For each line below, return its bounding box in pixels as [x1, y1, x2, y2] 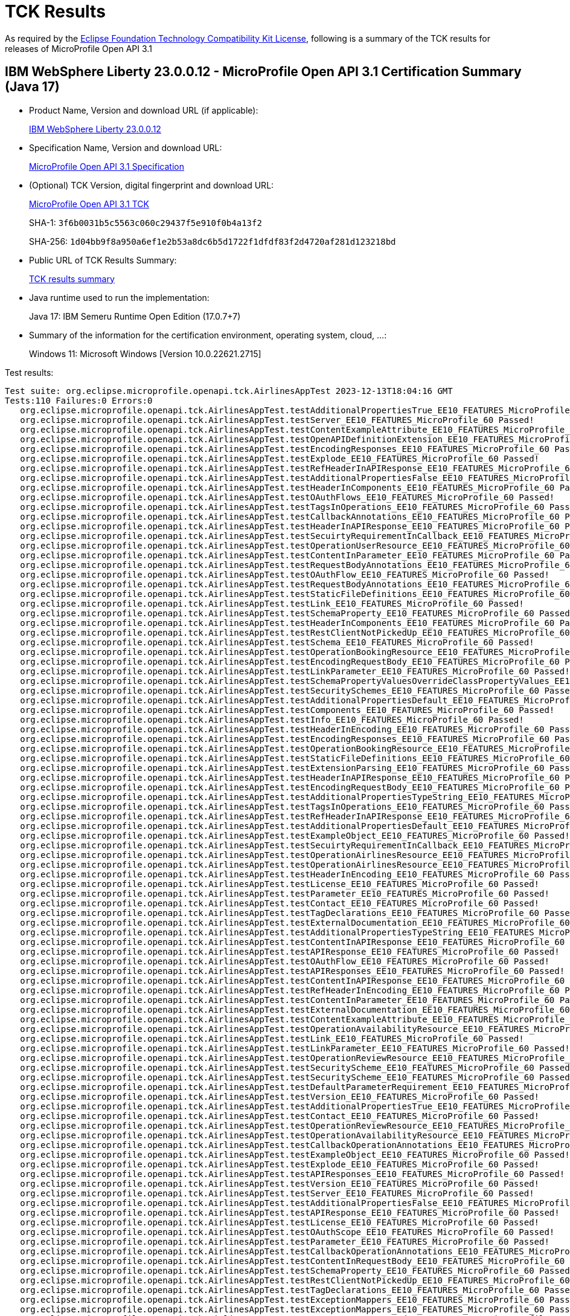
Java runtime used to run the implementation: [29, 292, 210, 303]
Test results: [5, 367, 54, 378]
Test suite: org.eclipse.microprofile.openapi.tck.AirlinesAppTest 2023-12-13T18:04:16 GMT [5, 385, 453, 396]
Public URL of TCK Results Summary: [29, 254, 177, 265]
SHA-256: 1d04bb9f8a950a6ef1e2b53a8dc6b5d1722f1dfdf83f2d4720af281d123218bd [29, 236, 396, 247]
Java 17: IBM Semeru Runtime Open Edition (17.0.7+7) [29, 311, 241, 321]
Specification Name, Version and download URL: [29, 142, 222, 153]
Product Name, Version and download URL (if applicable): [29, 105, 258, 115]
